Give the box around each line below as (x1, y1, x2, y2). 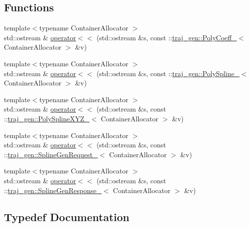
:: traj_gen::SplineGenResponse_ (4, 185, 102, 195)
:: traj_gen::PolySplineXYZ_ (4, 113, 90, 123)
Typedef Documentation (4, 209, 129, 224)
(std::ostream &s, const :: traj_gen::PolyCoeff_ (96, 32, 237, 42)
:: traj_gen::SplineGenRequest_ (4, 149, 98, 159)
